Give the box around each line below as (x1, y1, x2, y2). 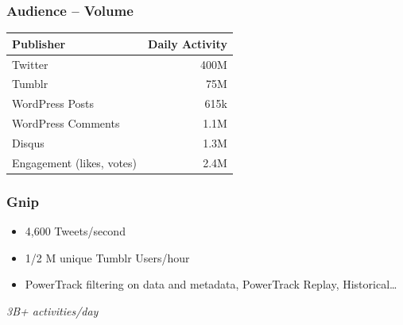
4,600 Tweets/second (25, 223, 126, 239)
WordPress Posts (12, 95, 95, 112)
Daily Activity (148, 35, 227, 52)
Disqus (12, 134, 45, 151)
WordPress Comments (12, 115, 120, 132)
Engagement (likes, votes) (12, 154, 138, 170)
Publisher (12, 35, 66, 52)
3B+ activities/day (6, 302, 99, 319)
